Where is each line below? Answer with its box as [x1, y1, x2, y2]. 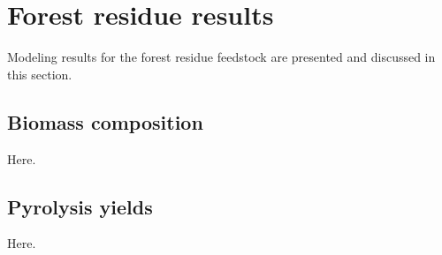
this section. [7, 64, 72, 83]
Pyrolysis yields [7, 192, 153, 220]
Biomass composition [7, 108, 203, 135]
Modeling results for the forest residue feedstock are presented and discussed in [7, 48, 436, 66]
